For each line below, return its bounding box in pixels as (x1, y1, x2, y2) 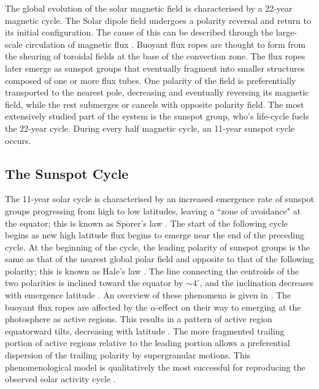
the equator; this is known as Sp (5, 216, 126, 229)
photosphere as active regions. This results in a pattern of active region (5, 312, 272, 325)
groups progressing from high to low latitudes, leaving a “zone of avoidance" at (5, 204, 301, 217)
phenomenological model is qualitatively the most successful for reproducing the (5, 360, 306, 373)
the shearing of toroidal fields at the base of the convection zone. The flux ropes (5, 50, 306, 62)
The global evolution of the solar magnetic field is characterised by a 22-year (5, 2, 293, 14)
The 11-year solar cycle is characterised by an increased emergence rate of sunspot (5, 192, 314, 205)
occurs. (5, 134, 31, 146)
